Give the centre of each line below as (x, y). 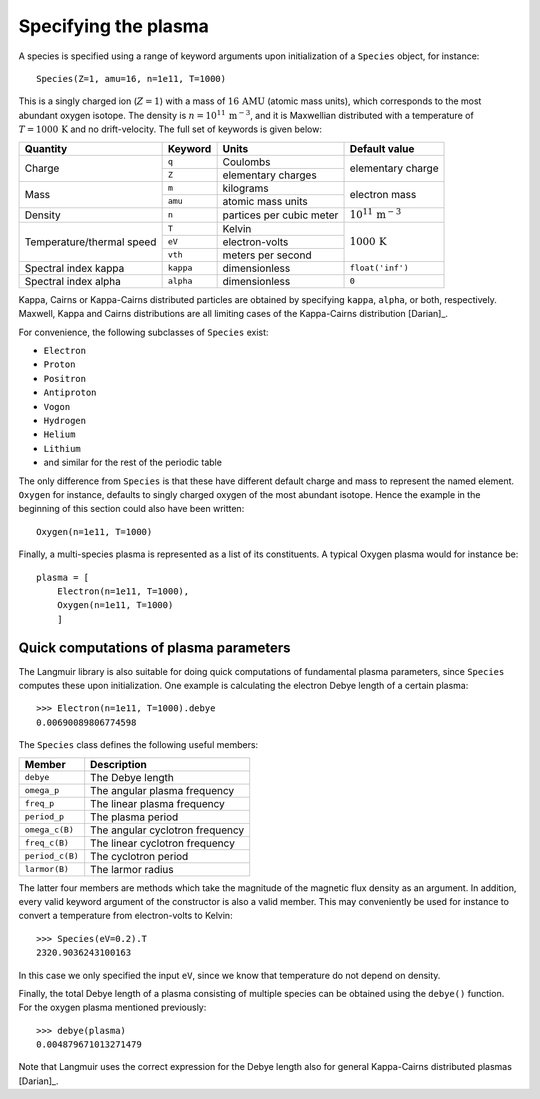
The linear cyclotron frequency (162, 843)
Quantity (46, 148)
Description (118, 764)
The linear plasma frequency (157, 803)
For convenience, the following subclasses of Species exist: (143, 332)
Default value (382, 148)
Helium (59, 434)
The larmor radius (132, 869)
